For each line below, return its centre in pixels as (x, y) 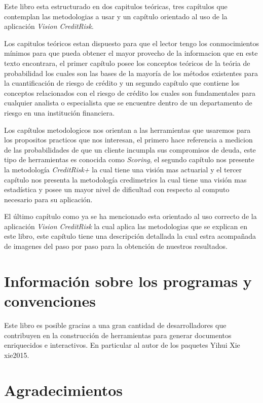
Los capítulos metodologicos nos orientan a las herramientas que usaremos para (127, 130)
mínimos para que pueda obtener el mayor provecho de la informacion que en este (131, 53)
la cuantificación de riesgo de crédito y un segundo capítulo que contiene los (122, 83)
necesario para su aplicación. (48, 199)
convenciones (50, 301)
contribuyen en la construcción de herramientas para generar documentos (118, 335)
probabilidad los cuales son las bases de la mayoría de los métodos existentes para (131, 73)
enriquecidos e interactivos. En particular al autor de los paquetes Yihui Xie (122, 345)
